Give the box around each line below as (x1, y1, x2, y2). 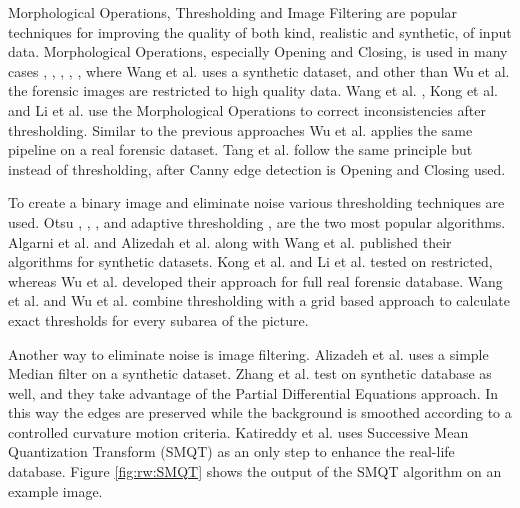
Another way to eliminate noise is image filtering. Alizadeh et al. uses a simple (8, 343, 489, 364)
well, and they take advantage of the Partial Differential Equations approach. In (8, 382, 499, 403)
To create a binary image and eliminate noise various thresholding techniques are (8, 192, 505, 213)
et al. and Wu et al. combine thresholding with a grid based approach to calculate (8, 290, 510, 311)
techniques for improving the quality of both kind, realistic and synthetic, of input (8, 21, 512, 42)
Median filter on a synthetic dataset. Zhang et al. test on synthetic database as (8, 363, 492, 384)
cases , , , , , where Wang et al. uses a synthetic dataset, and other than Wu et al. (8, 60, 510, 81)
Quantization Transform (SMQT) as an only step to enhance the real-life (8, 441, 455, 462)
